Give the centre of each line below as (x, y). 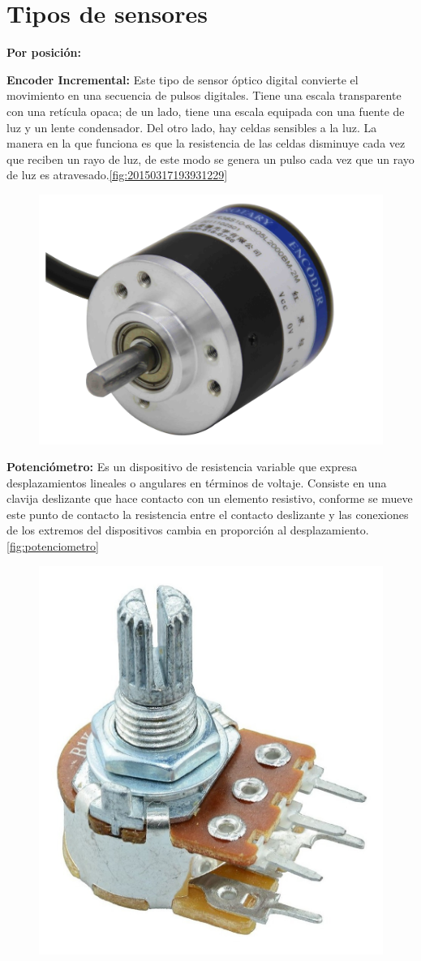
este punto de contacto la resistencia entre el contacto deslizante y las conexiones (208, 514)
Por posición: (44, 52)
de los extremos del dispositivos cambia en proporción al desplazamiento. (188, 530)
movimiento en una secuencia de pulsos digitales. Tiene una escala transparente (204, 95)
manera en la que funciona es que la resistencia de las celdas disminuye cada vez (206, 143)
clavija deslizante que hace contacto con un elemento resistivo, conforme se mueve (210, 498)
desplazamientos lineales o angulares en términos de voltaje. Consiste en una (197, 482)
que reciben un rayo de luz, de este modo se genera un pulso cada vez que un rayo (210, 159)
